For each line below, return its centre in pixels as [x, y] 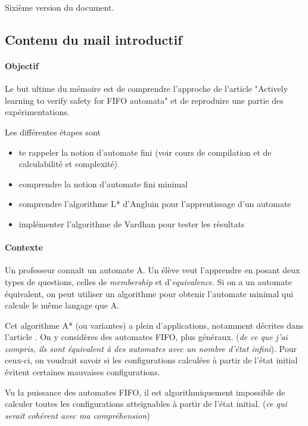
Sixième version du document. [60, 7]
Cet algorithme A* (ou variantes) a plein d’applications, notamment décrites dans [154, 325]
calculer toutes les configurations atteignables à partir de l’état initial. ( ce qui [146, 404]
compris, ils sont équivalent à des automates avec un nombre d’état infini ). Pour [151, 348]
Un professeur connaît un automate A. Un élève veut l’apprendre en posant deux [153, 270]
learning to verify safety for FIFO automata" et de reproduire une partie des [144, 100]
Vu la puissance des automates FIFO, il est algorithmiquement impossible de [145, 392]
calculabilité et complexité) [68, 164]
